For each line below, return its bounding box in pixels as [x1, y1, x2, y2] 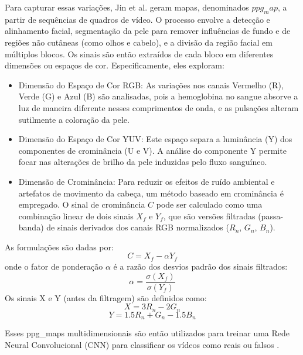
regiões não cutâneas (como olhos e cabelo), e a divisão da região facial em [5, 36, 273, 48]
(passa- [258, 209, 284, 222]
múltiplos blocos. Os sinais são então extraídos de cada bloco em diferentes [5, 47, 274, 60]
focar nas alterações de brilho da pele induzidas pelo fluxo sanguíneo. [18, 156, 267, 168]
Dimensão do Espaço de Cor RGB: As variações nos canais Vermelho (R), [18, 78, 284, 91]
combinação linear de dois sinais [18, 209, 134, 222]
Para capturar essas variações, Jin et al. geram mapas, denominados [5, 1, 249, 13]
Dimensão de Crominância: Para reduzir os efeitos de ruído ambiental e [18, 175, 275, 187]
